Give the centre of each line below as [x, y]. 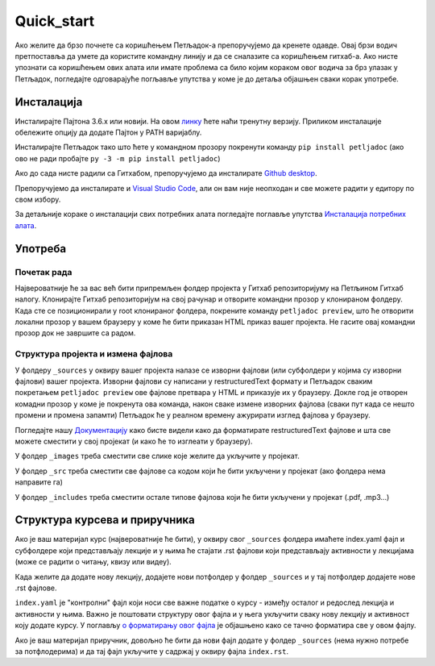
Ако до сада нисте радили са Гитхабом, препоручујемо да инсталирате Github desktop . [166, 173]
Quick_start [55, 21]
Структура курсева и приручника [105, 520]
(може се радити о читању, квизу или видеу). [93, 562]
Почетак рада [43, 272]
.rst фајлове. [36, 588]
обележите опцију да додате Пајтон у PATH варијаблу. [108, 132]
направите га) [39, 482]
